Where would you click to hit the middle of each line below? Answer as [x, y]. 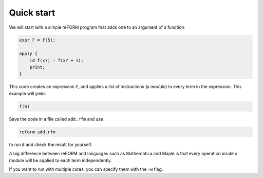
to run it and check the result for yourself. [51, 144]
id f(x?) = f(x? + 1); [56, 60]
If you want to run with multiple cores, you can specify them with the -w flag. [86, 169]
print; [37, 67]
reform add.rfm [37, 132]
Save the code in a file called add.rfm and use [56, 119]
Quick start [32, 13]
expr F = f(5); [37, 40]
